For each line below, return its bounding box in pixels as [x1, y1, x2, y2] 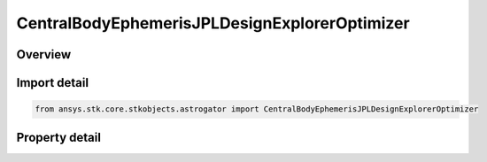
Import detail [16, 75, 89, 90]
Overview [16, 47, 72, 62]
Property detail [16, 129, 102, 145]
